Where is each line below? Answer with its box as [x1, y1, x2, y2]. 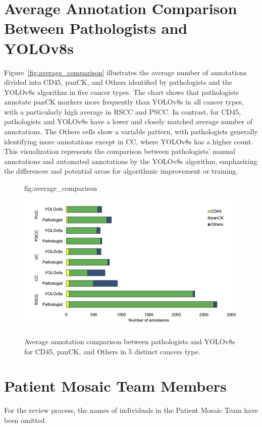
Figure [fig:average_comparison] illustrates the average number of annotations [4, 67, 247, 77]
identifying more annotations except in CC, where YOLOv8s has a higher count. [4, 136, 253, 146]
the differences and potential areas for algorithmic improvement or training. [4, 166, 238, 176]
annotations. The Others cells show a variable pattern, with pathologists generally [4, 126, 258, 137]
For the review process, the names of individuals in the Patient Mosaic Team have [4, 405, 258, 415]
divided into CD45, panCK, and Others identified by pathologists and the [4, 77, 232, 87]
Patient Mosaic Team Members [4, 376, 227, 396]
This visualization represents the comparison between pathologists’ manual [4, 146, 235, 156]
